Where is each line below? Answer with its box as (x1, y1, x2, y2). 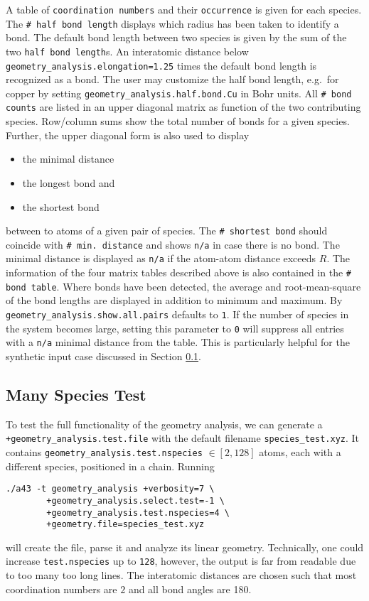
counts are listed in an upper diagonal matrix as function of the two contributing (6, 99, 361, 114)
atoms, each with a (259, 444, 341, 459)
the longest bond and (22, 175, 115, 190)
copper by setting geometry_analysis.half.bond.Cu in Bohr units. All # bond (6, 85, 352, 100)
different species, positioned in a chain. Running (6, 458, 215, 473)
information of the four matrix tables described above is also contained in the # (6, 265, 351, 280)
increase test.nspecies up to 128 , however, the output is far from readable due (6, 553, 356, 568)
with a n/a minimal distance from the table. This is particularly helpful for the (6, 335, 350, 350)
